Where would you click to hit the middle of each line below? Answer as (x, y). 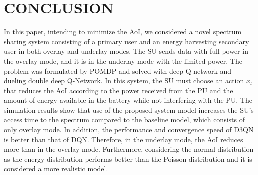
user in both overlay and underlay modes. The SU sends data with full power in (126, 51)
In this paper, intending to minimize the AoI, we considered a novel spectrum (123, 32)
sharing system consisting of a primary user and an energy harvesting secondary (127, 41)
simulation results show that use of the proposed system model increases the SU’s (129, 109)
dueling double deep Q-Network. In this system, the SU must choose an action (124, 81)
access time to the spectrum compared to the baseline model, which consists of (124, 119)
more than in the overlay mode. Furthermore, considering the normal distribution (129, 149)
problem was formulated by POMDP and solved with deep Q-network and (118, 71)
